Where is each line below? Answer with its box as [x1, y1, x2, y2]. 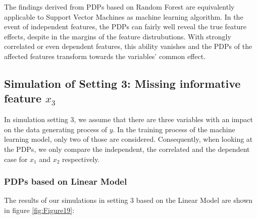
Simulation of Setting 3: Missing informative [4, 75, 241, 91]
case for [4, 153, 28, 164]
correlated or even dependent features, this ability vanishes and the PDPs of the [4, 41, 252, 51]
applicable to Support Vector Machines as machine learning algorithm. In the [4, 11, 243, 22]
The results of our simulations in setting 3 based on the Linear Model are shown [4, 195, 253, 205]
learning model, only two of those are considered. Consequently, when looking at [4, 134, 253, 144]
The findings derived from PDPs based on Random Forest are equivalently [4, 2, 235, 12]
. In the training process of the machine [113, 124, 235, 134]
